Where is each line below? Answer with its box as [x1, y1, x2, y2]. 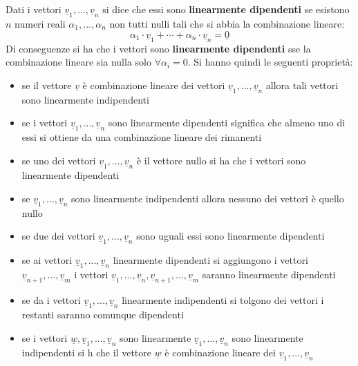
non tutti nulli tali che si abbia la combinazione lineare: [109, 17, 345, 31]
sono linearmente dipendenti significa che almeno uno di [108, 115, 346, 130]
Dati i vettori [6, 2, 62, 16]
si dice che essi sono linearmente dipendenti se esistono [102, 2, 350, 16]
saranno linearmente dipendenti [202, 267, 336, 282]
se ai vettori [21, 253, 73, 267]
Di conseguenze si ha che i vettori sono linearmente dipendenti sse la [6, 41, 311, 55]
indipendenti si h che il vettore [21, 345, 151, 359]
